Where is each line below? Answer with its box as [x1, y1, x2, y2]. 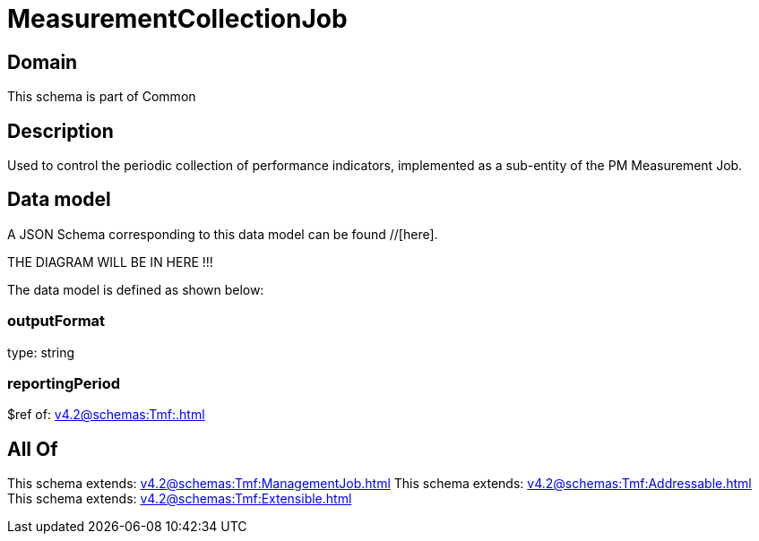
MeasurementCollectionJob [7, 4, 348, 34]
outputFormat [7, 312, 106, 331]
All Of [7, 437, 58, 460]
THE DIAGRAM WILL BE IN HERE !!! [7, 253, 213, 270]
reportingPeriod [7, 374, 121, 392]
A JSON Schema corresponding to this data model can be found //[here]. [7, 226, 438, 242]
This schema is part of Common [7, 89, 196, 105]
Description [7, 119, 114, 142]
